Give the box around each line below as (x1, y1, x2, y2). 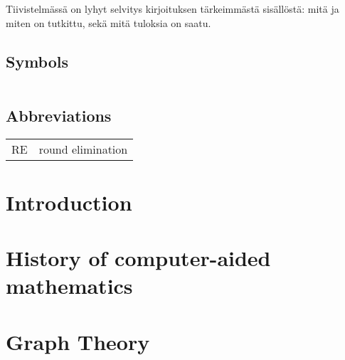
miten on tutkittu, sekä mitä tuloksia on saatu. (6, 15, 211, 30)
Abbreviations (6, 104, 112, 126)
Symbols (6, 50, 69, 72)
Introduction (6, 187, 132, 216)
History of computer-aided (6, 243, 271, 272)
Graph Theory (6, 327, 150, 356)
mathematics (6, 271, 133, 300)
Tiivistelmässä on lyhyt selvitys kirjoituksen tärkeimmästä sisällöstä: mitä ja (6, 1, 339, 16)
